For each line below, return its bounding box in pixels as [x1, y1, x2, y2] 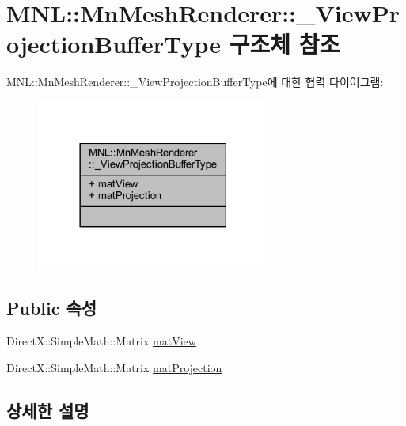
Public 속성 [6, 296, 97, 320]
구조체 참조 [229, 28, 340, 60]
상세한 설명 [6, 398, 89, 422]
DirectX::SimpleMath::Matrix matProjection [6, 359, 222, 375]
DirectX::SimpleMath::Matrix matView [6, 333, 196, 349]
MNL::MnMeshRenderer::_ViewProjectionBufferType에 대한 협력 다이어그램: [6, 74, 384, 90]
